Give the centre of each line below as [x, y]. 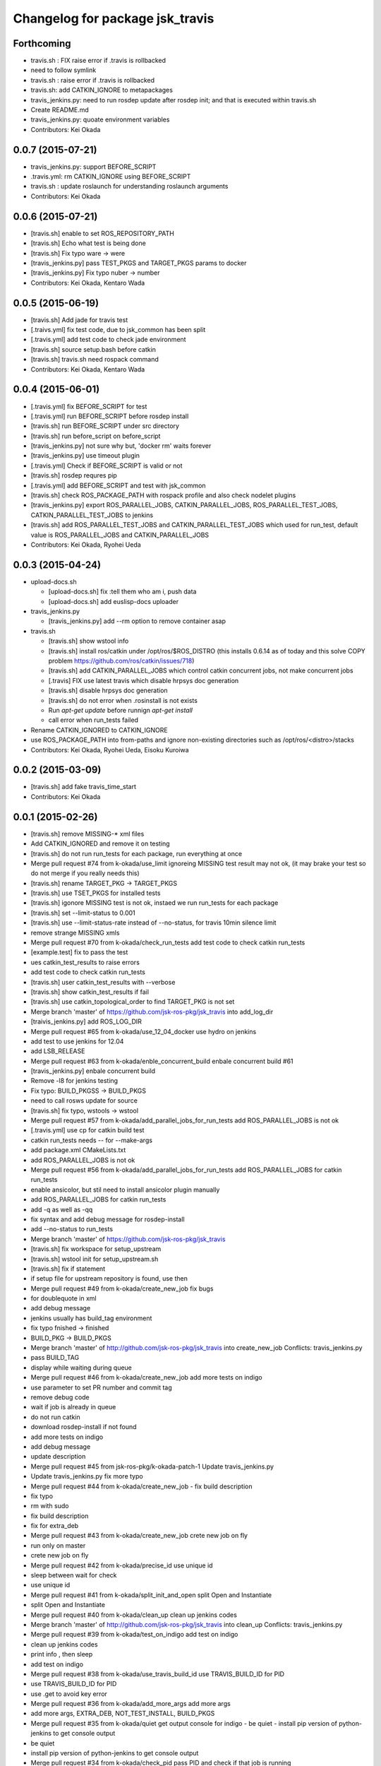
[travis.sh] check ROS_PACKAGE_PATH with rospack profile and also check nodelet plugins [163, 495]
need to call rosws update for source [84, 1101]
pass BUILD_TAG [55, 1358]
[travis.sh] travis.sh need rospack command [95, 360]
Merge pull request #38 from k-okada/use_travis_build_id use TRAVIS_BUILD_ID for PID [158, 1673]
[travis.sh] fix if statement [68, 1269]
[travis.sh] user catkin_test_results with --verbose [103, 982]
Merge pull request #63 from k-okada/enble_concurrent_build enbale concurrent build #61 [162, 1061]
